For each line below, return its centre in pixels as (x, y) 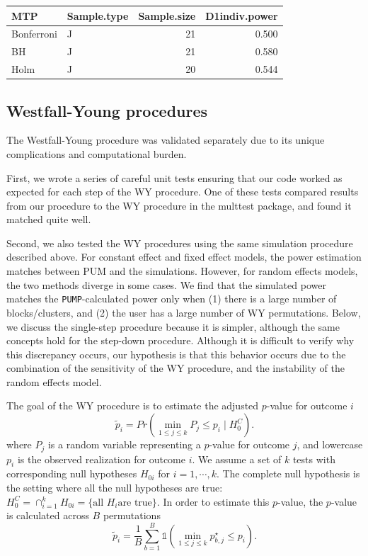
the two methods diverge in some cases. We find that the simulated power (166, 284)
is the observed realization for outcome (101, 459)
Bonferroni (34, 34)
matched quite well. (49, 219)
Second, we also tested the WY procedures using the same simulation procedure (180, 243)
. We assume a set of (237, 459)
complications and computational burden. (97, 153)
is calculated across (48, 515)
